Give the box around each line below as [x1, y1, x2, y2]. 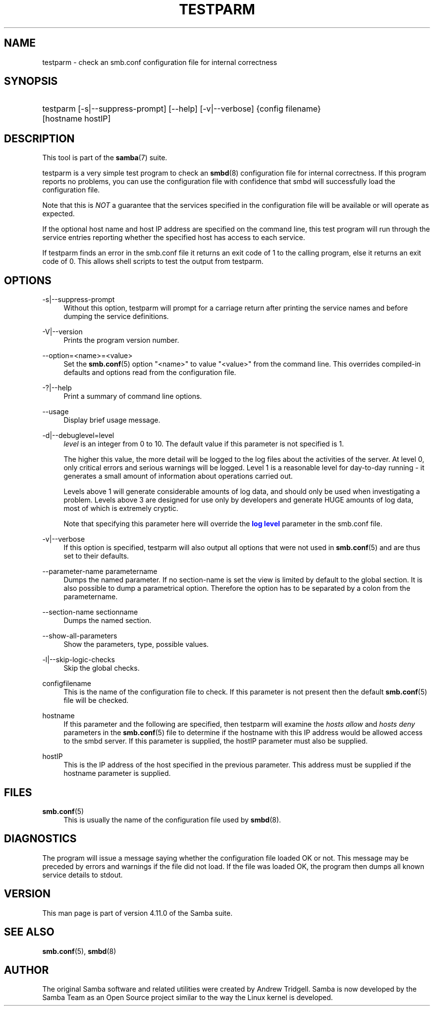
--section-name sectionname [42, 608, 138, 617]
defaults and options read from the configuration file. [63, 368, 236, 377]
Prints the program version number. [63, 336, 179, 345]
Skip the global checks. [63, 664, 140, 673]
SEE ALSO [4, 926, 54, 939]
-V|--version [42, 327, 83, 336]
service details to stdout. [42, 870, 123, 879]
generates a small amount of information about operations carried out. [63, 472, 293, 481]
